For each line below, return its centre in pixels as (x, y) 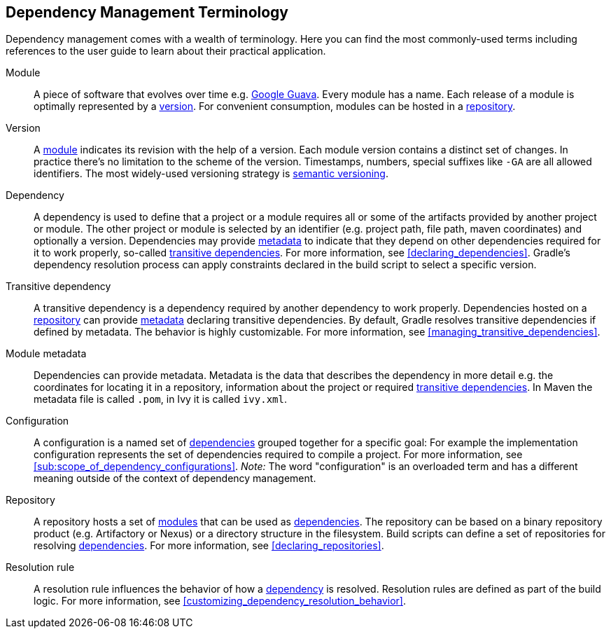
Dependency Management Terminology (147, 12)
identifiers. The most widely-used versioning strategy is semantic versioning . (211, 174)
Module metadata (46, 354)
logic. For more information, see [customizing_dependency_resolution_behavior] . (220, 601)
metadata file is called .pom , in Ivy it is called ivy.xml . (160, 399)
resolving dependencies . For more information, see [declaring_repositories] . (209, 546)
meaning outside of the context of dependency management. (175, 478)
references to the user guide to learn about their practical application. (166, 51)
